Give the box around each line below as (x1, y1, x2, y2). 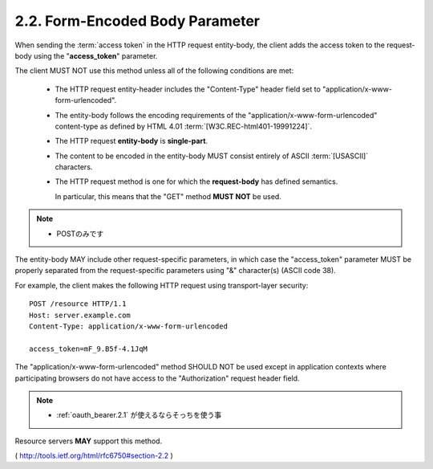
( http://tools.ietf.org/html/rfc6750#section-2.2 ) (14, 451, 174, 461)
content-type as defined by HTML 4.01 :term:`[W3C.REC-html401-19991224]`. (55, 121, 313, 131)
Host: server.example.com (29, 310, 132, 320)
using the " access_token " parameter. (33, 51, 158, 60)
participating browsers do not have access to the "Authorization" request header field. (14, 373, 300, 383)
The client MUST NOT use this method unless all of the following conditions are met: (14, 66, 294, 75)
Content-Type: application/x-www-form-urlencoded (29, 321, 229, 331)
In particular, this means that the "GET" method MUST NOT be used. (55, 191, 282, 201)
